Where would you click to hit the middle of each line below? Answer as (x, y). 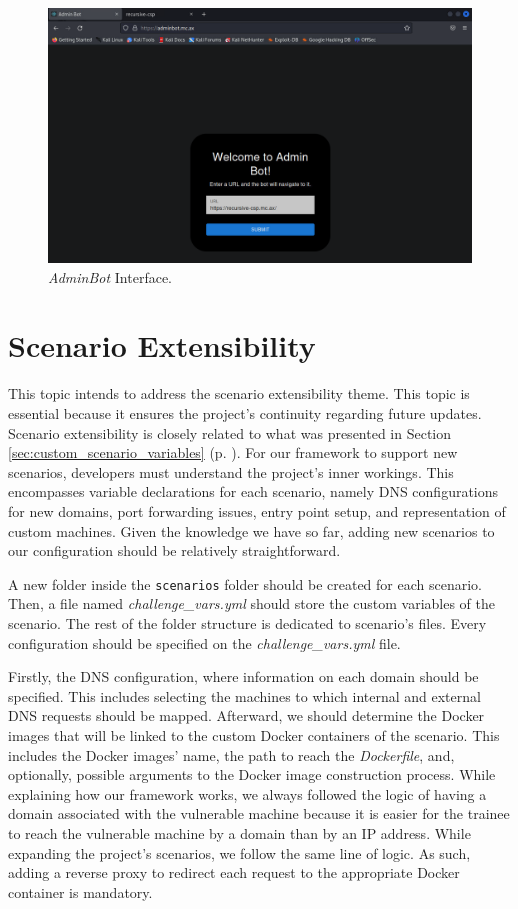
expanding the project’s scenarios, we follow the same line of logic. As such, (239, 852)
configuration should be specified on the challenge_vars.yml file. (204, 642)
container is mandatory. (80, 891)
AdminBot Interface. (110, 276)
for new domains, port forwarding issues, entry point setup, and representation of (257, 510)
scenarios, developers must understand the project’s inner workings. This (231, 471)
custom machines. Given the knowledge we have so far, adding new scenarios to (251, 530)
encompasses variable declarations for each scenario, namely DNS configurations (253, 491)
